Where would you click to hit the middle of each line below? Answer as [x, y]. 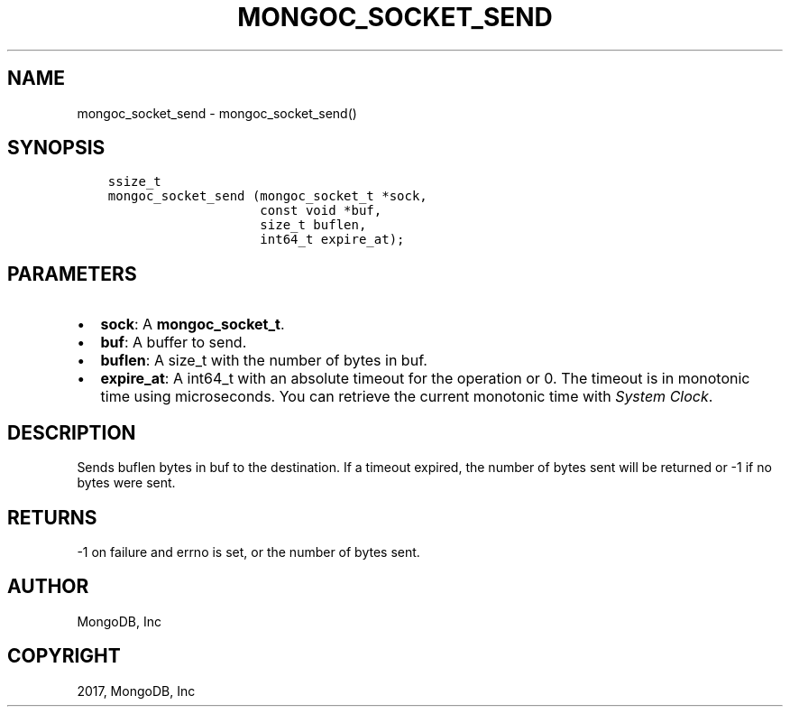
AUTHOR [48, 587]
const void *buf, [321, 211]
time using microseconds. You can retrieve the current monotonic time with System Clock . [407, 397]
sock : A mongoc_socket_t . [193, 325]
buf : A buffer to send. [174, 343]
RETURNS [52, 517]
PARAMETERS [72, 274]
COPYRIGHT [64, 656]
